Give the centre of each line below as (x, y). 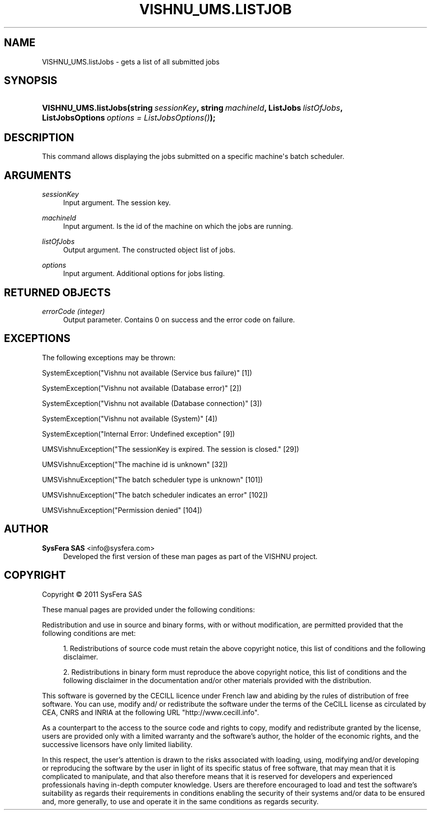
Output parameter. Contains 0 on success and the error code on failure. (179, 319)
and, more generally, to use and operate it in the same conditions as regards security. (180, 801)
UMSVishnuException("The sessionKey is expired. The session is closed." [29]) (170, 449)
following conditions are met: (89, 633)
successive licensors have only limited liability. (117, 744)
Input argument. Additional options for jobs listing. (144, 274)
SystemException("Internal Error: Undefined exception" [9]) (139, 434)
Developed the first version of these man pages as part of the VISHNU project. (190, 556)
